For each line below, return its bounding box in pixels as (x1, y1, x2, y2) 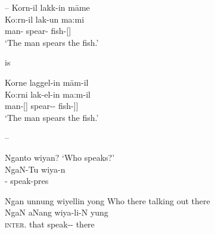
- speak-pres (5, 174, 49, 187)
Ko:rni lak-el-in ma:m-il (5, 88, 91, 100)
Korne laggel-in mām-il (5, 76, 89, 88)
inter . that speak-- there (5, 217, 95, 230)
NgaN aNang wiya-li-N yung (5, 206, 108, 219)
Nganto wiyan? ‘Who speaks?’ (5, 151, 115, 163)
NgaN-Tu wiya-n (5, 163, 66, 175)
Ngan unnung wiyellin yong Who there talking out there (5, 194, 210, 207)
